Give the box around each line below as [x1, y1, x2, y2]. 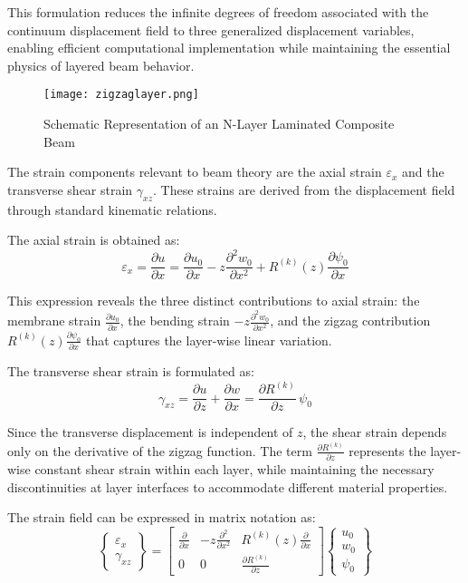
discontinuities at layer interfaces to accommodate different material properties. [7, 477, 448, 496]
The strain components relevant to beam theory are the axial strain [7, 162, 382, 181]
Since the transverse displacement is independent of [7, 423, 293, 442]
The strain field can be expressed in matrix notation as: [7, 508, 316, 527]
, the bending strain [119, 311, 230, 330]
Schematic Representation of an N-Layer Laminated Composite [43, 114, 395, 133]
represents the [349, 441, 426, 460]
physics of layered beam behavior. [7, 55, 195, 74]
